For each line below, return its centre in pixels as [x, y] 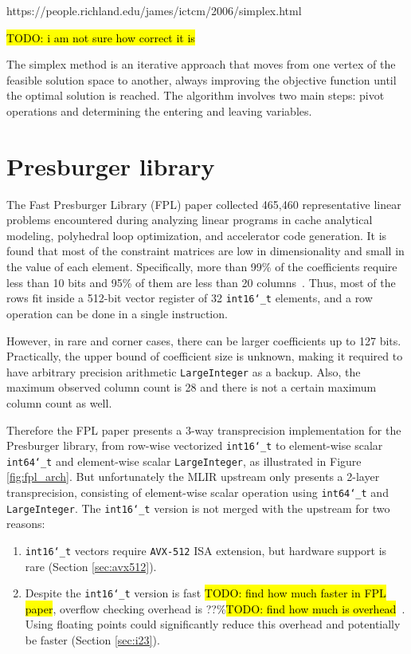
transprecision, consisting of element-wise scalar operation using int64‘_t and [198, 492]
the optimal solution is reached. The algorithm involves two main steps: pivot [196, 95]
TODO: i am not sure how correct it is [101, 37]
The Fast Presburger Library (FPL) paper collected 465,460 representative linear [204, 204]
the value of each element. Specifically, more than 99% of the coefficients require [202, 267]
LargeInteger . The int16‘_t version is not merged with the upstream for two [198, 508]
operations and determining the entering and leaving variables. [159, 110]
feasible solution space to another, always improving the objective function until [202, 79]
